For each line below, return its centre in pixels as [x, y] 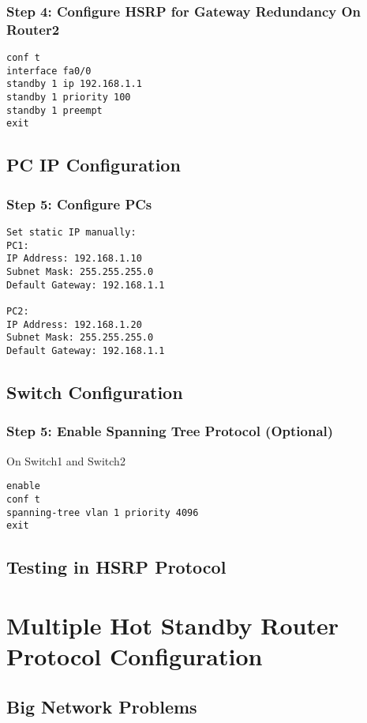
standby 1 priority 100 [69, 98]
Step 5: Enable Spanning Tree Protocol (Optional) [170, 431]
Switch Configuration [95, 392]
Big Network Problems [102, 706]
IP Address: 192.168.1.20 [74, 324]
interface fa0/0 [49, 71]
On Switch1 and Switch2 [66, 460]
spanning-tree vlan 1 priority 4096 [103, 512]
